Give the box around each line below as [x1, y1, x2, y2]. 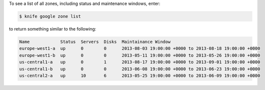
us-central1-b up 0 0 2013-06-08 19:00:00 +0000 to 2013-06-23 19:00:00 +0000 [19, 66, 260, 72]
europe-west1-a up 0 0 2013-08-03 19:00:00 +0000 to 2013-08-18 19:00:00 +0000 [19, 46, 260, 51]
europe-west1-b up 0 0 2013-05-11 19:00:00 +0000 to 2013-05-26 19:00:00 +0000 [19, 52, 260, 58]
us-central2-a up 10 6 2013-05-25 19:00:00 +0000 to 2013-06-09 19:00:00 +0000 [19, 73, 260, 78]
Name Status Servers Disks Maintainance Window [19, 39, 171, 45]
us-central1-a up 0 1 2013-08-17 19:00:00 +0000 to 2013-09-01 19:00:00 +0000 [19, 60, 260, 65]
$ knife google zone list [19, 14, 81, 19]
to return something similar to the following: [9, 26, 97, 31]
